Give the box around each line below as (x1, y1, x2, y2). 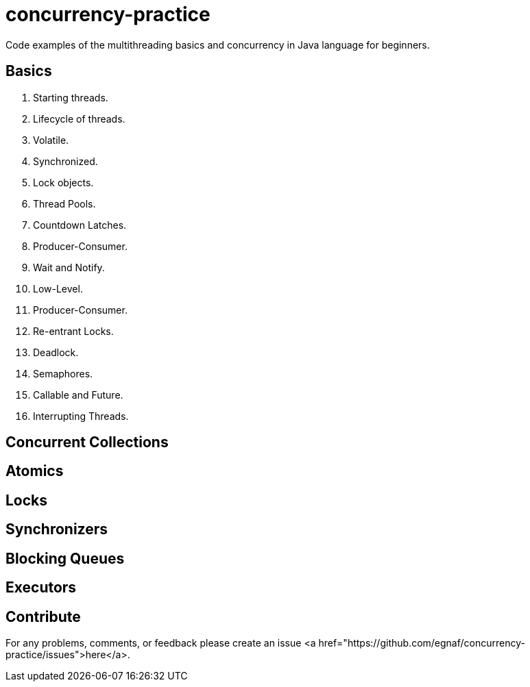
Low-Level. (33, 282, 83, 295)
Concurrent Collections (5, 434, 169, 451)
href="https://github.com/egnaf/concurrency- (318, 636, 525, 649)
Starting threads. (33, 91, 108, 103)
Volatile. (33, 134, 69, 146)
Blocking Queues (5, 549, 125, 567)
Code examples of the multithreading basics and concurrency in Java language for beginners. (5, 38, 430, 51)
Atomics (5, 462, 64, 480)
